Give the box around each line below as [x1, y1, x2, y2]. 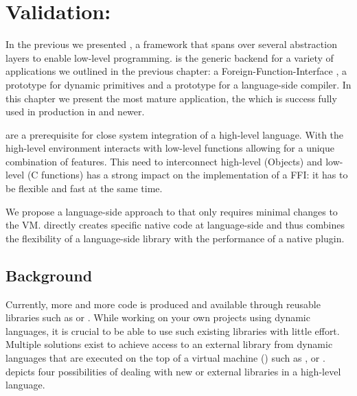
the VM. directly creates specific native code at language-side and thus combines [5, 218, 345, 232]
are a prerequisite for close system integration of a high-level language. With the [5, 127, 344, 141]
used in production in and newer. [5, 104, 145, 119]
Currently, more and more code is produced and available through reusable [5, 296, 321, 311]
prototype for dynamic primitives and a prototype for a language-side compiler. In [5, 77, 352, 91]
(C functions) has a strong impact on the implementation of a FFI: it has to [27, 167, 348, 182]
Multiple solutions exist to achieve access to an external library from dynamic [5, 337, 333, 351]
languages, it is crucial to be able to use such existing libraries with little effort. [5, 323, 340, 338]
